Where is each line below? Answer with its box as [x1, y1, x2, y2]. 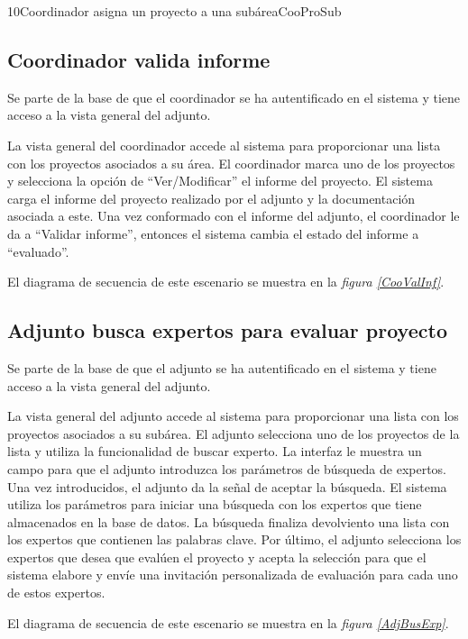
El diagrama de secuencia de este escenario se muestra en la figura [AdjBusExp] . [7, 613, 449, 632]
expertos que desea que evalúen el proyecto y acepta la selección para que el [7, 547, 427, 566]
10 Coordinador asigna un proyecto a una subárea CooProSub [7, 2, 342, 20]
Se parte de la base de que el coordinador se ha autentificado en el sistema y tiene [7, 87, 461, 106]
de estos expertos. [7, 583, 106, 602]
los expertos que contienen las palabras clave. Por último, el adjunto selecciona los [7, 530, 462, 549]
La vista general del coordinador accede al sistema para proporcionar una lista [7, 135, 441, 154]
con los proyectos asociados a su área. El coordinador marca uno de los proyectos [7, 153, 455, 172]
